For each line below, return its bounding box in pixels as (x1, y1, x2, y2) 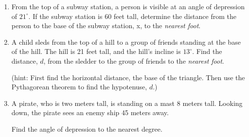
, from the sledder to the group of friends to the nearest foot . (43, 55, 224, 66)
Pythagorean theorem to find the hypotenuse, (11, 82, 147, 92)
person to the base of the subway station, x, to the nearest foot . (11, 20, 201, 31)
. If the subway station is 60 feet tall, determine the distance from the (28, 11, 236, 21)
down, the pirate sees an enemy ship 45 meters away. (11, 107, 169, 118)
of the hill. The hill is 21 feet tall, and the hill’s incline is (11, 46, 181, 56)
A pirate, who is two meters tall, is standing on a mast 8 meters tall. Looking (11, 98, 243, 108)
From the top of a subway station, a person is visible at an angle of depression (11, 1, 245, 11)
